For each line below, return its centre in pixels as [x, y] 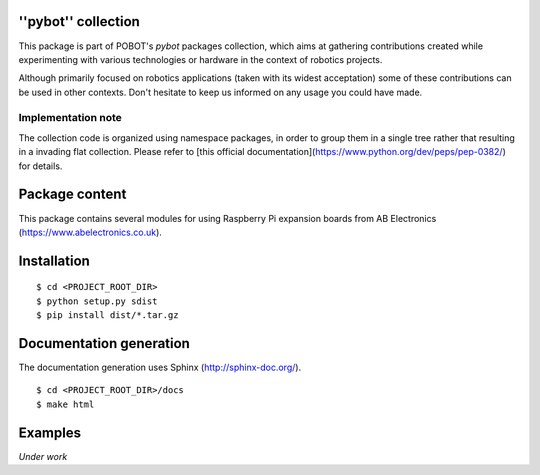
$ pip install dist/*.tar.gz [107, 315]
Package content [72, 194]
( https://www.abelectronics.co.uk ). [90, 232]
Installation [54, 260]
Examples [50, 432]
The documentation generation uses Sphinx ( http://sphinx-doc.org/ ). [160, 367]
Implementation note [70, 118]
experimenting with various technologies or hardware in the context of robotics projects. [200, 59]
